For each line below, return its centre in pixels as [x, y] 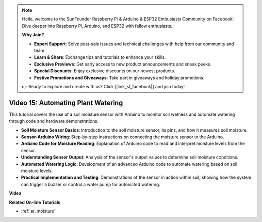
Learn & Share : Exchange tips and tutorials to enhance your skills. [100, 57]
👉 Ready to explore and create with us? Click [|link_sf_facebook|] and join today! [103, 86]
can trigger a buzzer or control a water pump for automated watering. [90, 184]
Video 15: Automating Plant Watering [66, 103]
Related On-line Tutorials [35, 202]
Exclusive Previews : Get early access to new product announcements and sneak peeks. [123, 64]
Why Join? [33, 35]
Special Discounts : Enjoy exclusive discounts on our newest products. [105, 71]
